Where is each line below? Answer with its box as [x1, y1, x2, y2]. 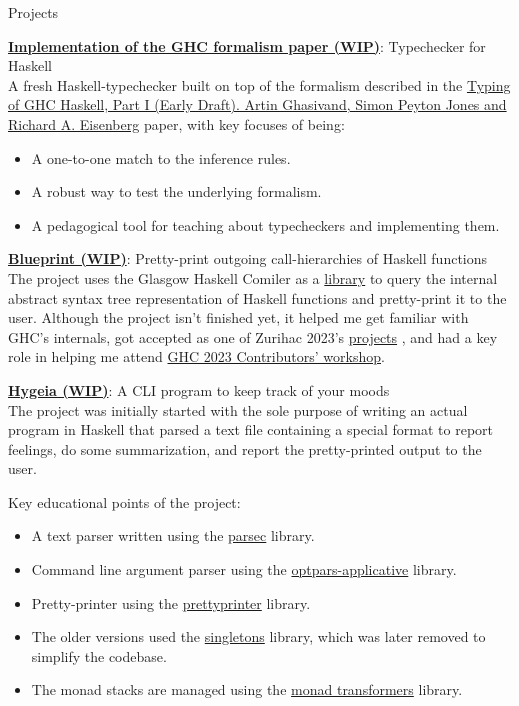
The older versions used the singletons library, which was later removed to [31, 626, 486, 647]
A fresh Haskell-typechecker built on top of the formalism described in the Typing [8, 74, 511, 95]
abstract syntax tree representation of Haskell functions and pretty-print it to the [8, 287, 507, 308]
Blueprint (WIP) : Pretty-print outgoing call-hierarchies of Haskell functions [8, 248, 488, 269]
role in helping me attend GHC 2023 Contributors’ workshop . [8, 346, 385, 367]
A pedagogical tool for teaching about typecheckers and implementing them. [31, 214, 500, 235]
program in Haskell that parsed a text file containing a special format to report [8, 419, 494, 440]
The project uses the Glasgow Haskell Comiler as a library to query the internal [8, 267, 498, 288]
